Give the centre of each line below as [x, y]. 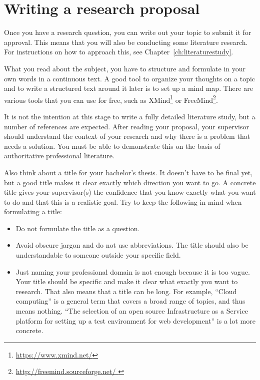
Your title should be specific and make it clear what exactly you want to [127, 281]
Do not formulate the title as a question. [78, 228]
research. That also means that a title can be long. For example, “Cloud [126, 291]
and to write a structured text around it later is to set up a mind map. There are [128, 88]
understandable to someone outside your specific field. [98, 255]
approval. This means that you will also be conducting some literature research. [126, 42]
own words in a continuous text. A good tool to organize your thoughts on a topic [130, 78]
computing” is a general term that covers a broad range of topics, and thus [130, 301]
